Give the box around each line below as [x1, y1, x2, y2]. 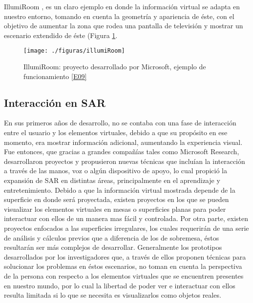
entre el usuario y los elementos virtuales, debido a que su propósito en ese [4, 127, 228, 138]
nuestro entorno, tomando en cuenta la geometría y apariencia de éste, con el [4, 11, 234, 21]
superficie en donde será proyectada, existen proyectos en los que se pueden [4, 194, 229, 204]
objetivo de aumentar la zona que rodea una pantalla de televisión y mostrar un [4, 20, 243, 31]
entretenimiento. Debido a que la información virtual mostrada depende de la [4, 184, 235, 195]
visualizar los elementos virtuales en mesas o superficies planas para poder [4, 203, 226, 214]
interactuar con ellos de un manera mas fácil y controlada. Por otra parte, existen [4, 213, 249, 223]
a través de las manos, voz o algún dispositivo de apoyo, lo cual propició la [4, 165, 228, 176]
